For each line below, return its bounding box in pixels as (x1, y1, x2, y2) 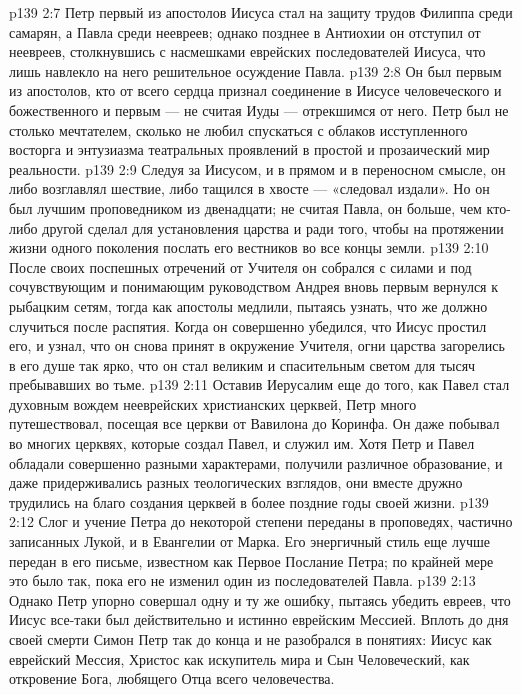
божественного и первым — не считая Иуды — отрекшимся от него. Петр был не (9, 99, 509, 120)
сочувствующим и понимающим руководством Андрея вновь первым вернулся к (9, 276, 499, 297)
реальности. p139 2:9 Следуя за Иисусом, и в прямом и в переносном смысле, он (9, 158, 506, 179)
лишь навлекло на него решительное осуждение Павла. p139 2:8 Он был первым (9, 60, 502, 81)
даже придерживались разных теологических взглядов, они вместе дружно (9, 472, 463, 493)
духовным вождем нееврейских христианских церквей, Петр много (9, 393, 417, 414)
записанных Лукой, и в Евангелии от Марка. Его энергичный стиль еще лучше (9, 531, 491, 552)
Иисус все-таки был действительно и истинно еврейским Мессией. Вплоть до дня (9, 609, 509, 630)
